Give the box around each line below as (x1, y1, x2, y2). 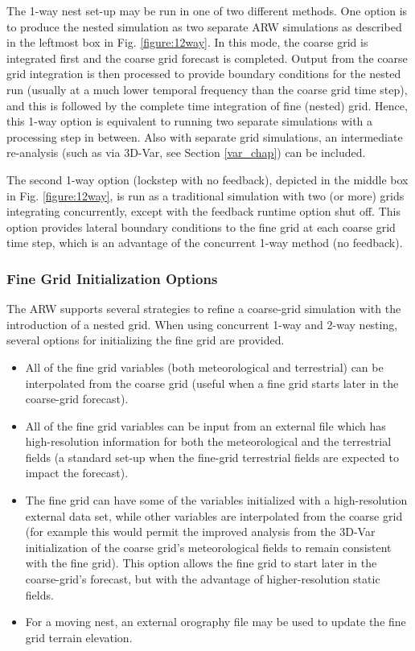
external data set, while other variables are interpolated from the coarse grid (25, 507, 403, 524)
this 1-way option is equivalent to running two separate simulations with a (6, 113, 373, 130)
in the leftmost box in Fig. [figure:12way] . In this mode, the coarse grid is (6, 34, 368, 51)
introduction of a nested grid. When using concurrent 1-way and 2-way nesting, (6, 315, 398, 332)
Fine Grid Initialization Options (6, 268, 218, 288)
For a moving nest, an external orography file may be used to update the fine (25, 613, 406, 630)
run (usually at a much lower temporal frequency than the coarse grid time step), (6, 80, 408, 97)
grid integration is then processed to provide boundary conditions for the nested (6, 65, 401, 82)
